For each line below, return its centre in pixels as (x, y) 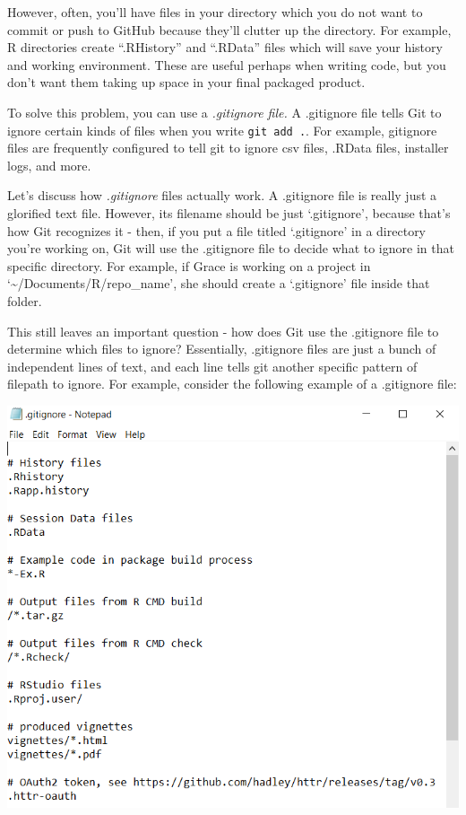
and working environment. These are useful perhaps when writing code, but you (227, 64)
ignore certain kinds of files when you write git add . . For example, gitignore (222, 130)
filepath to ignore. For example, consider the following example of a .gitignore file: (232, 384)
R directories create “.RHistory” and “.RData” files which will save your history (225, 47)
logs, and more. (49, 165)
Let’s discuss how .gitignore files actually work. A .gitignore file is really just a (222, 195)
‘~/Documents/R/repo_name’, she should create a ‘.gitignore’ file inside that (219, 283)
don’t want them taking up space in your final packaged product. (186, 82)
